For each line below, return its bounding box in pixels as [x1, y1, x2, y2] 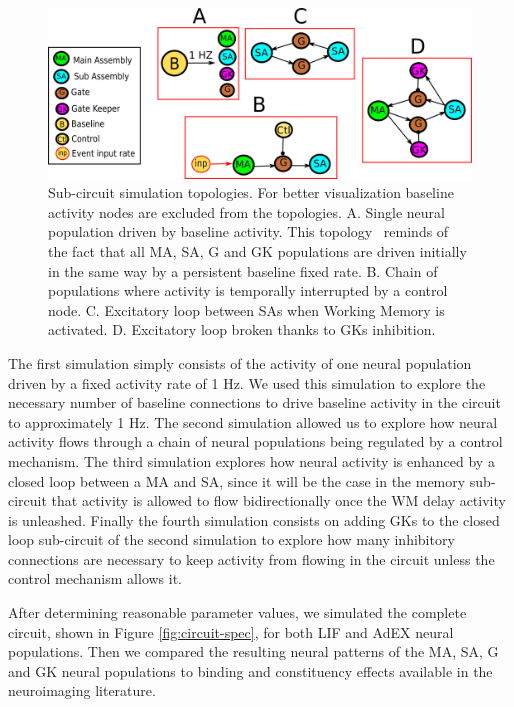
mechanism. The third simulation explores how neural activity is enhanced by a [8, 450, 495, 471]
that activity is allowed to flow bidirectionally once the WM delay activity [51, 490, 506, 511]
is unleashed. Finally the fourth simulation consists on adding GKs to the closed [8, 509, 500, 530]
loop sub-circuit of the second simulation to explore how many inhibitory [8, 529, 455, 550]
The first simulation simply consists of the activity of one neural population [8, 352, 472, 373]
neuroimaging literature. [8, 680, 156, 701]
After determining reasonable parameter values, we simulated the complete [8, 602, 467, 623]
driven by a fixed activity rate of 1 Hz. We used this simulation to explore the [8, 372, 486, 393]
